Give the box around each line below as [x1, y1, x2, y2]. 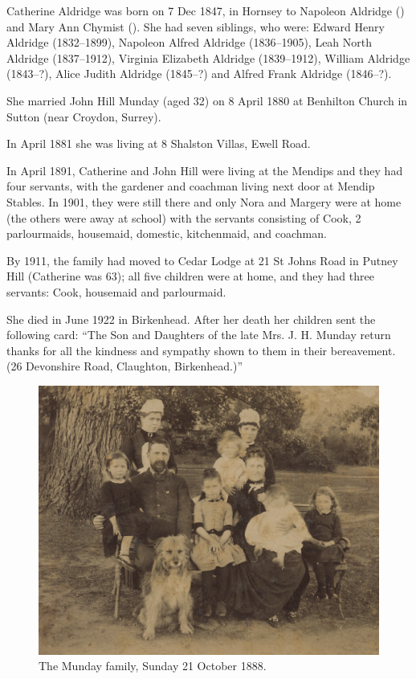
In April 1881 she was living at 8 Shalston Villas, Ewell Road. [6, 135, 311, 152]
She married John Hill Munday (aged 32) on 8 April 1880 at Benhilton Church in [6, 92, 408, 108]
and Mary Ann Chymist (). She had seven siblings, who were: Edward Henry [6, 18, 385, 35]
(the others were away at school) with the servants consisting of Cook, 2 [6, 209, 361, 226]
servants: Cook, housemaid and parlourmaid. [6, 283, 226, 300]
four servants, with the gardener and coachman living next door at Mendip [6, 178, 375, 194]
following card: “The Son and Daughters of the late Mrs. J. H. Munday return [6, 326, 391, 343]
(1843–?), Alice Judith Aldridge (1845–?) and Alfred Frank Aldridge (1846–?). [6, 65, 392, 82]
